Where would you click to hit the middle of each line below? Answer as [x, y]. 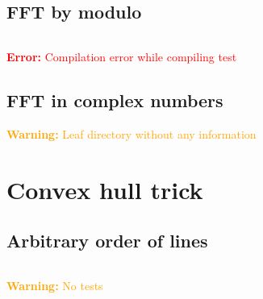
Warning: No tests [55, 286]
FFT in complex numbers [115, 100]
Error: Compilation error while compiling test [122, 57]
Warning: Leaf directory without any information [131, 134]
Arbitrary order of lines [107, 241]
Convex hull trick [105, 189]
